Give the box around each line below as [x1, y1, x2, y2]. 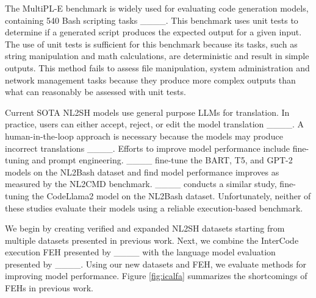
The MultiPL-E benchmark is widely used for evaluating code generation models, [5, 2, 309, 14]
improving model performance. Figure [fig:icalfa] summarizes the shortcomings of [5, 269, 307, 282]
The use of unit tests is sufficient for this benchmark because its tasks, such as [5, 37, 298, 50]
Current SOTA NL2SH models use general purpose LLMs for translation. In [5, 105, 290, 118]
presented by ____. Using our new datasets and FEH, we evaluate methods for [5, 257, 306, 270]
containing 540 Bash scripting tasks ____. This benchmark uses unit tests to [5, 13, 298, 26]
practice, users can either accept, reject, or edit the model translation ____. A [5, 118, 304, 130]
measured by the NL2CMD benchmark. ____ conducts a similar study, [5, 177, 277, 190]
